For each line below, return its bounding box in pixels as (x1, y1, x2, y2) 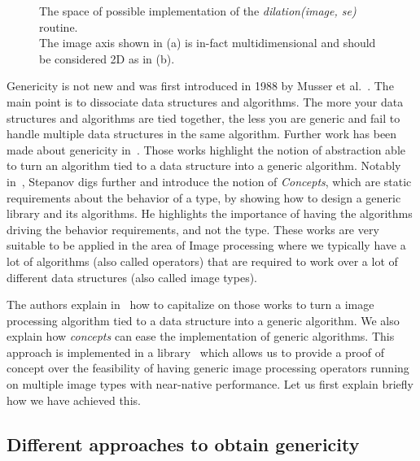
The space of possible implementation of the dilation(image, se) (39, 2, 357, 19)
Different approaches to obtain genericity (7, 431, 360, 456)
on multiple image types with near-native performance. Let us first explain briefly (7, 376, 413, 393)
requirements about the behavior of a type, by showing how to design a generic (7, 189, 401, 206)
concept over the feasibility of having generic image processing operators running (7, 359, 409, 376)
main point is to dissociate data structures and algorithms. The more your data (7, 93, 404, 110)
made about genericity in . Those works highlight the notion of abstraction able (7, 141, 405, 158)
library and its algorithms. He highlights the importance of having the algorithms (7, 205, 413, 222)
